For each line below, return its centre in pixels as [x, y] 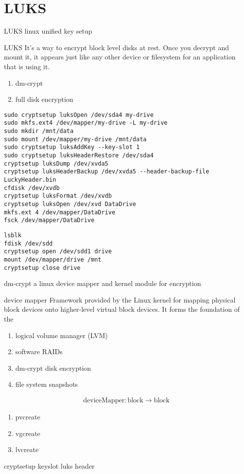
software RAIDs [39, 351]
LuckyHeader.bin [30, 180]
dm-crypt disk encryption [53, 368]
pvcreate [28, 416]
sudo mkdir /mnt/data [39, 131]
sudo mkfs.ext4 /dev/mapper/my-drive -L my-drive [86, 123]
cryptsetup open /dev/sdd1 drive [58, 252]
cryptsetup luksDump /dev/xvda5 [56, 163]
